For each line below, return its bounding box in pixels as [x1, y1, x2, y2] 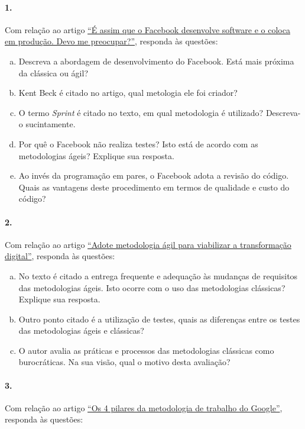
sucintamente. [25, 118, 76, 130]
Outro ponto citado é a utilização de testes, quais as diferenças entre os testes [18, 312, 300, 325]
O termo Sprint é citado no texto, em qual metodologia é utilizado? [18, 106, 264, 118]
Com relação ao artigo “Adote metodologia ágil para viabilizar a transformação [5, 238, 291, 250]
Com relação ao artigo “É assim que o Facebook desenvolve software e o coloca [5, 23, 290, 36]
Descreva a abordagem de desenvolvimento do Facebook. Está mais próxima [18, 54, 294, 67]
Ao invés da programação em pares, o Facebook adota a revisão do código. [18, 169, 289, 182]
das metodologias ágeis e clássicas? [18, 324, 144, 337]
